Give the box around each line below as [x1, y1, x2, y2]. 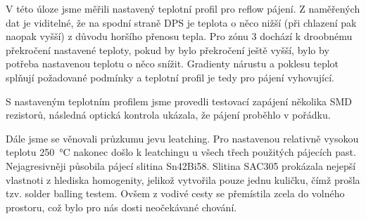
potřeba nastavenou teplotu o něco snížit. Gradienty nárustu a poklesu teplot [6, 56, 339, 71]
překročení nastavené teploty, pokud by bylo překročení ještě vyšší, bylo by [6, 42, 329, 57]
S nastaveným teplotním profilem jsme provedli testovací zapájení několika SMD [6, 93, 353, 108]
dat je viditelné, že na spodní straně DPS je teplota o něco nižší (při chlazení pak [6, 15, 357, 29]
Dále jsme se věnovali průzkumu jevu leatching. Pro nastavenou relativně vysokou [6, 131, 359, 145]
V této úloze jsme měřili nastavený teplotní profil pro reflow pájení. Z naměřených [6, 1, 360, 15]
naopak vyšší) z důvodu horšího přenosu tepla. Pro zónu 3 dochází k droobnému [6, 29, 353, 44]
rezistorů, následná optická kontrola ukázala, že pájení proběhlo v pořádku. [6, 107, 331, 122]
